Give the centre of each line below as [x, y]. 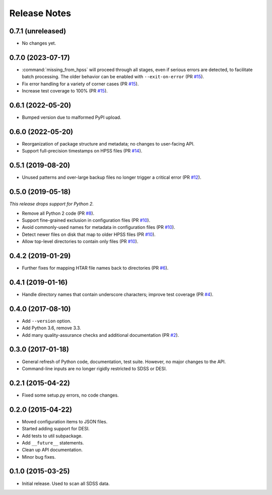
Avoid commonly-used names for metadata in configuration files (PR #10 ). [99, 227]
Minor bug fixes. [39, 457]
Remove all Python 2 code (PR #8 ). [58, 213]
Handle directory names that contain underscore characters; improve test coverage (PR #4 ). [118, 294]
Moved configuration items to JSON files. [65, 421]
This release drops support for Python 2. [52, 204]
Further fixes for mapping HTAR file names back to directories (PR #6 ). [95, 268]
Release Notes [40, 13]
